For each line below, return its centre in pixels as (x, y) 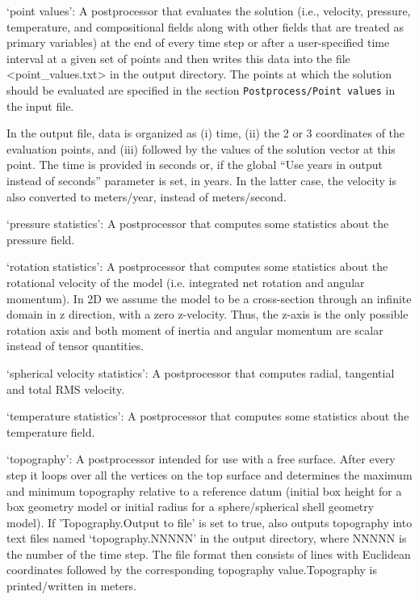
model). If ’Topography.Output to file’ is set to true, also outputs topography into (209, 522)
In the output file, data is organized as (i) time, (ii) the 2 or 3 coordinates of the (206, 133)
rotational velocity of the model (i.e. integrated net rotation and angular (186, 282)
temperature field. (51, 431)
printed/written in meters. (71, 586)
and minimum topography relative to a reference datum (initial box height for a (204, 490)
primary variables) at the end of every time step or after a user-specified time (198, 42)
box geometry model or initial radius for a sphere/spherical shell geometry (191, 507)
